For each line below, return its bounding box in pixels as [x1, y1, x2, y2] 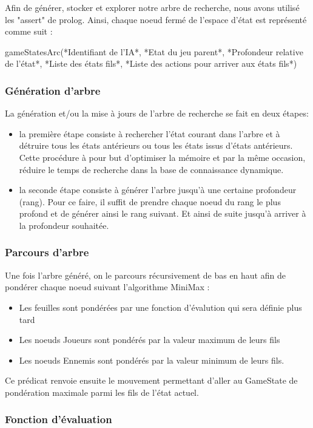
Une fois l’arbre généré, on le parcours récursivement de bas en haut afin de [5, 268, 286, 281]
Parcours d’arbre [5, 245, 89, 260]
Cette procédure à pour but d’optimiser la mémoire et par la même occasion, [19, 151, 306, 163]
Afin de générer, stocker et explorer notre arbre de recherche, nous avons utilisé [5, 1, 300, 13]
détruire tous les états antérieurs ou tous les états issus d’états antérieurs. [19, 139, 293, 152]
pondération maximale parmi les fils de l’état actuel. [5, 386, 199, 398]
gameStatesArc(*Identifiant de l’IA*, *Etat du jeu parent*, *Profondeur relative [5, 45, 303, 58]
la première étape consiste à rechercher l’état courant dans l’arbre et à [19, 127, 280, 140]
